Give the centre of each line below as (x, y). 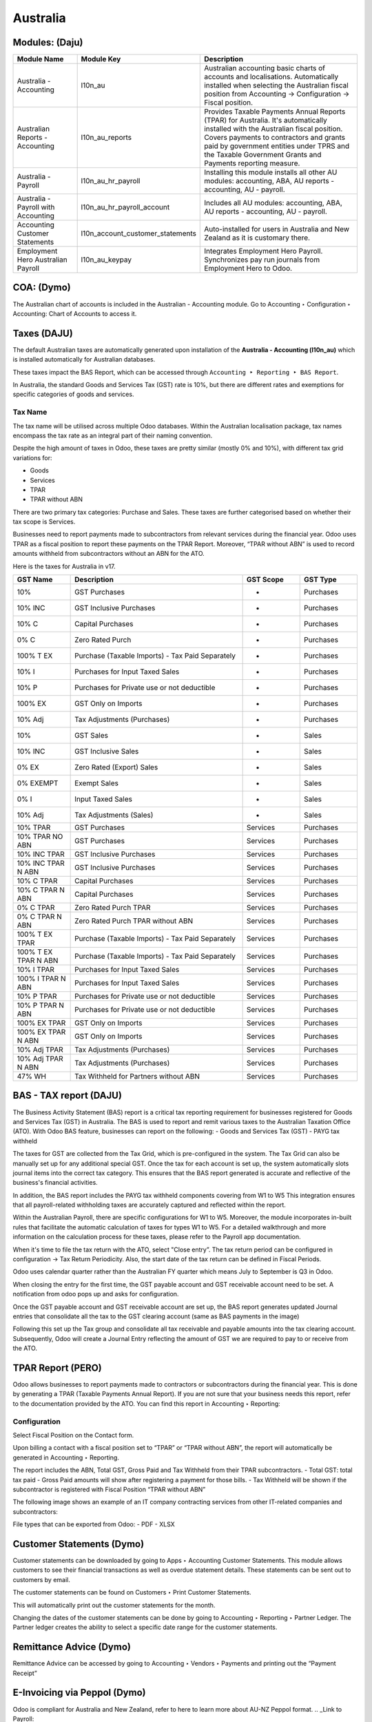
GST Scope (265, 580)
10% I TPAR (36, 970)
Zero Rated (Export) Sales (116, 767)
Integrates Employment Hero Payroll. (263, 251)
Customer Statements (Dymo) (79, 1544)
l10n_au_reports (106, 138)
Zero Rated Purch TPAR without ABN (134, 921)
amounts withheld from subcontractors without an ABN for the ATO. (108, 554)
